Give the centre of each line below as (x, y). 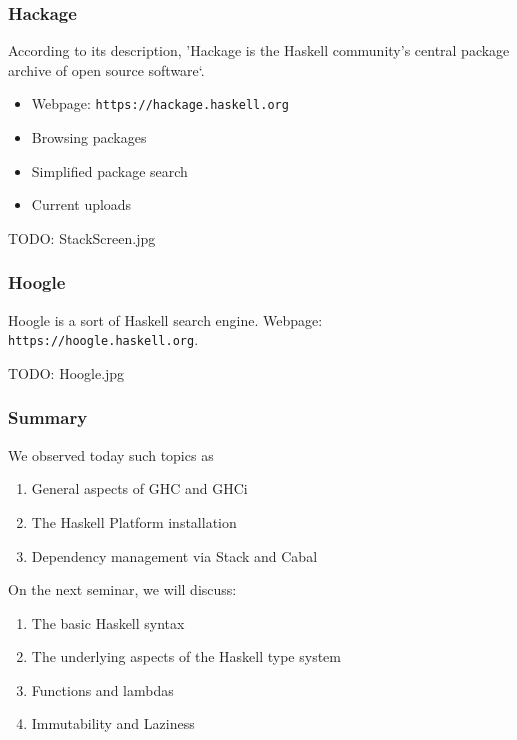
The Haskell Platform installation (134, 521)
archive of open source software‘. (106, 69)
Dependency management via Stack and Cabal (174, 555)
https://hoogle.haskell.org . (103, 339)
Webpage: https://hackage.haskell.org (160, 103)
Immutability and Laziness (113, 723)
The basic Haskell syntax (108, 622)
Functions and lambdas (102, 689)
